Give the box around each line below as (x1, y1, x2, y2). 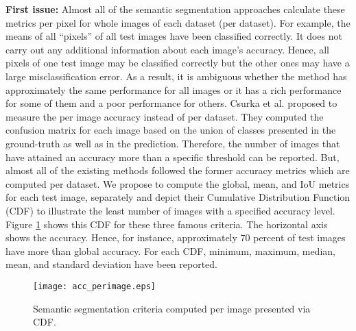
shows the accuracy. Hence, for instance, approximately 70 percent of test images (5, 230, 346, 245)
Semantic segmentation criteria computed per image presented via (33, 301, 311, 315)
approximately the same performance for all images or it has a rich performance (5, 82, 342, 97)
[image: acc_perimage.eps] (33, 281, 156, 291)
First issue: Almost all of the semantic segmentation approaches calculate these (5, 2, 345, 16)
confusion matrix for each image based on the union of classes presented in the (5, 123, 336, 137)
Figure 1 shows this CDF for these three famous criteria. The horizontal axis (5, 217, 328, 231)
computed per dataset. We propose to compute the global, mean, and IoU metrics (5, 176, 350, 191)
